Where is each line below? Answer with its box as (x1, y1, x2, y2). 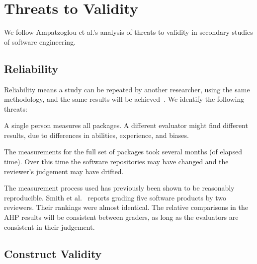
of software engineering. (4, 36, 76, 47)
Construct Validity (4, 246, 102, 261)
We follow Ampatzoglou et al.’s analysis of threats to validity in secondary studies (4, 27, 253, 37)
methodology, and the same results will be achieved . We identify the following (4, 94, 245, 104)
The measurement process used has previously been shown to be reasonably (4, 183, 235, 193)
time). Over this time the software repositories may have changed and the (4, 156, 229, 167)
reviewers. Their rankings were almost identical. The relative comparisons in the (4, 202, 249, 212)
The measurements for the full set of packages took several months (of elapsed (4, 146, 242, 157)
